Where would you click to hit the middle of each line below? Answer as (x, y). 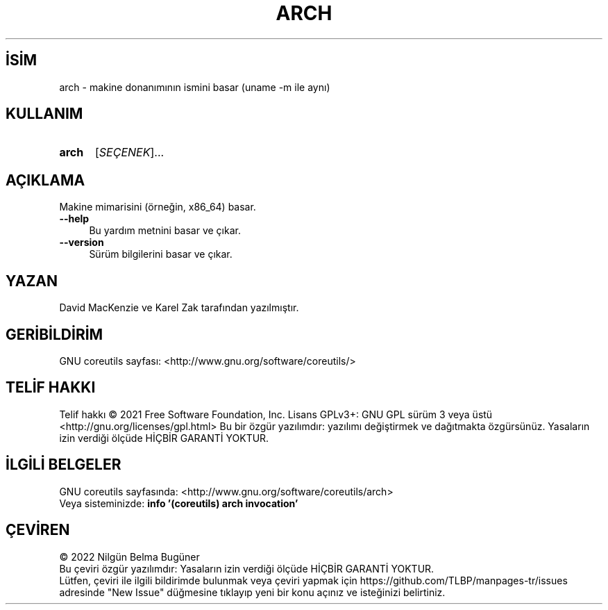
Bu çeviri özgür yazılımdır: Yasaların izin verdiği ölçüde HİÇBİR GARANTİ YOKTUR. (247, 568)
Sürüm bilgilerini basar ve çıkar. (161, 254)
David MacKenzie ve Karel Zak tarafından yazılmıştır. (179, 308)
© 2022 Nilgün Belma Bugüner (129, 557)
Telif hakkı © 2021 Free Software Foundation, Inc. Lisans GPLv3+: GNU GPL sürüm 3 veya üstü (276, 414)
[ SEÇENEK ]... (129, 152)
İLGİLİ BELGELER (64, 465)
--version (82, 242)
